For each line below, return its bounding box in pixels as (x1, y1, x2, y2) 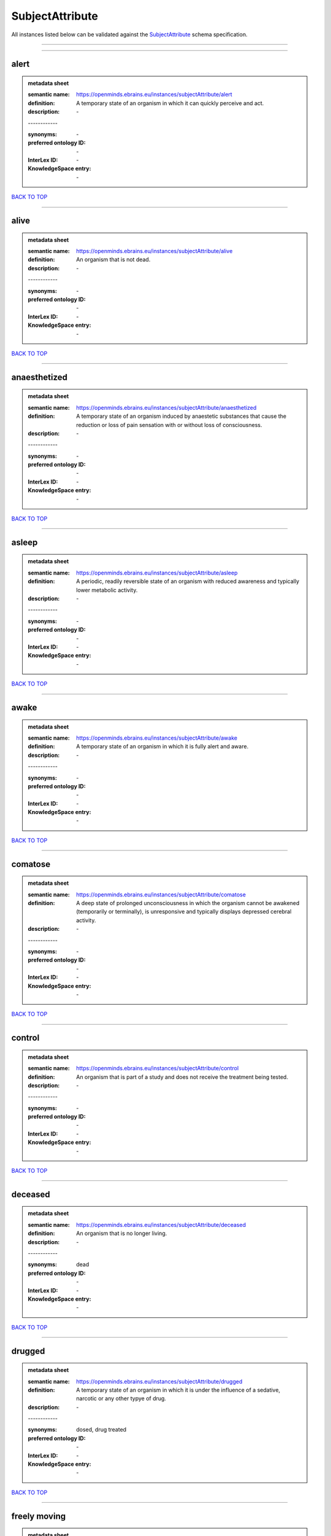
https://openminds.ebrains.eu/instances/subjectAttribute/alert (76, 91, 232, 98)
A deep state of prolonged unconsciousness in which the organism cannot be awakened (76, 899, 300, 907)
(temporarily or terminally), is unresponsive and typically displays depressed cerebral (76, 908, 292, 915)
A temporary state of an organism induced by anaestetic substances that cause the (76, 412, 287, 420)
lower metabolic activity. (76, 586, 138, 594)
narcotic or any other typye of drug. (76, 1395, 167, 1402)
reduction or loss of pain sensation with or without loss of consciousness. (76, 421, 262, 428)
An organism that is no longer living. (76, 1229, 167, 1237)
